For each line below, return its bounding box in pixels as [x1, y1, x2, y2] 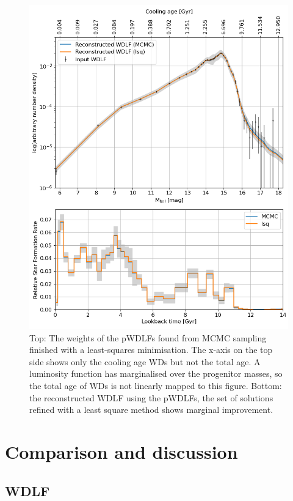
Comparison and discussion [5, 439, 238, 464]
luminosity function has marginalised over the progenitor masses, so [29, 367, 283, 380]
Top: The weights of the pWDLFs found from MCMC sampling [29, 331, 267, 344]
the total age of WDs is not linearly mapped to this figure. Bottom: [29, 379, 282, 392]
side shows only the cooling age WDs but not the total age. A [29, 355, 261, 368]
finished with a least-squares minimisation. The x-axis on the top [29, 343, 273, 356]
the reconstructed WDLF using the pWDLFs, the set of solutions [29, 391, 273, 404]
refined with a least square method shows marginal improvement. [29, 403, 273, 416]
